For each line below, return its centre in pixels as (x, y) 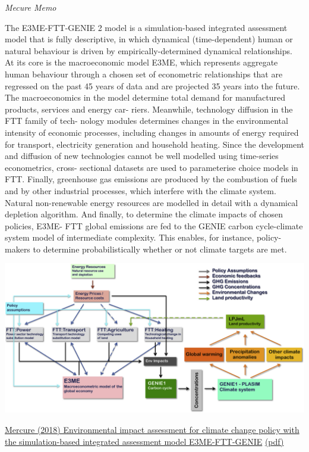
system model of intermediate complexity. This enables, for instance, (130, 237)
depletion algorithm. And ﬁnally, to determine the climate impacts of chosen (144, 214)
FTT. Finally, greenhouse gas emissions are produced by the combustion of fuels (151, 179)
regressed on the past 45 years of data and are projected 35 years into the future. (152, 85)
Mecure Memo (31, 7)
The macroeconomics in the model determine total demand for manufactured (145, 97)
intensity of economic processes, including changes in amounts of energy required (152, 132)
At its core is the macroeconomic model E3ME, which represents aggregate (141, 62)
